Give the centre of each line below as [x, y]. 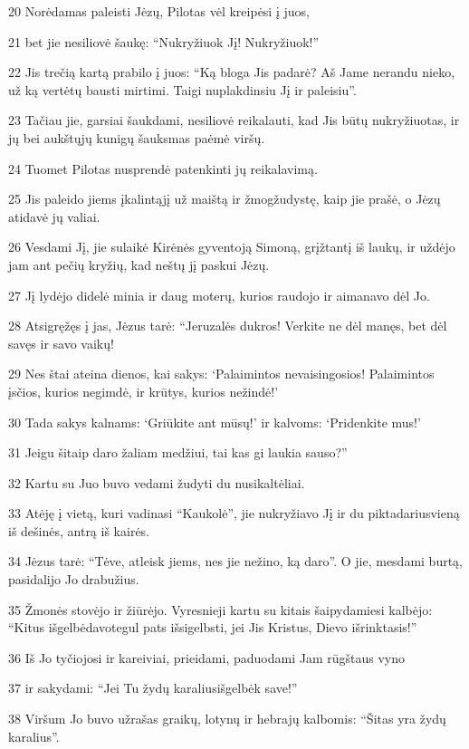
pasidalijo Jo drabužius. [74, 579]
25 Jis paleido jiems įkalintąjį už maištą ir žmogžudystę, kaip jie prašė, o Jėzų [225, 199]
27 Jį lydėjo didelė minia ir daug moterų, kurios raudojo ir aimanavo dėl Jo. [219, 295]
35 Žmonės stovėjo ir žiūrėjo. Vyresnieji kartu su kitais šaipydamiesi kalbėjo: [220, 609]
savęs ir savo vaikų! [61, 343]
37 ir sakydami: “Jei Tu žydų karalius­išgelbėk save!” [153, 688]
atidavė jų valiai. [54, 216]
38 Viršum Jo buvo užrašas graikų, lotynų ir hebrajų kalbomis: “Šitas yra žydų [227, 719]
